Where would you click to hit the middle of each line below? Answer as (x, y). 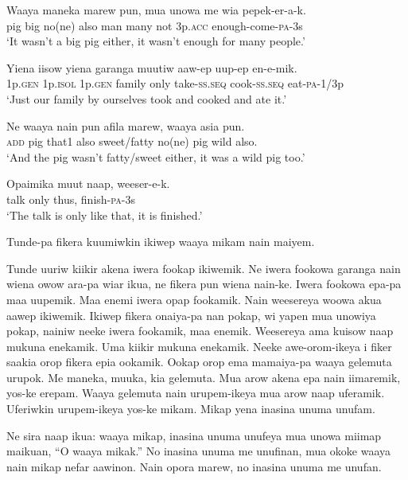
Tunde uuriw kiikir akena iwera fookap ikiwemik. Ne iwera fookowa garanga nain (204, 268)
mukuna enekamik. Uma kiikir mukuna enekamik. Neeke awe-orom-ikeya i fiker (199, 346)
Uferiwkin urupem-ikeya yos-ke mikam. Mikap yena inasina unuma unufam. (191, 409)
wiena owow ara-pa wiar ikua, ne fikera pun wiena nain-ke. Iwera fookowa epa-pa (204, 284)
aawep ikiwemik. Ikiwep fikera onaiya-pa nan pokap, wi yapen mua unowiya (191, 315)
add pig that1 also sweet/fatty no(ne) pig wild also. (132, 141)
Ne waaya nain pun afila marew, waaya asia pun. (126, 125)
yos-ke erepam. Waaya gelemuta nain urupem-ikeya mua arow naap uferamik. (196, 393)
